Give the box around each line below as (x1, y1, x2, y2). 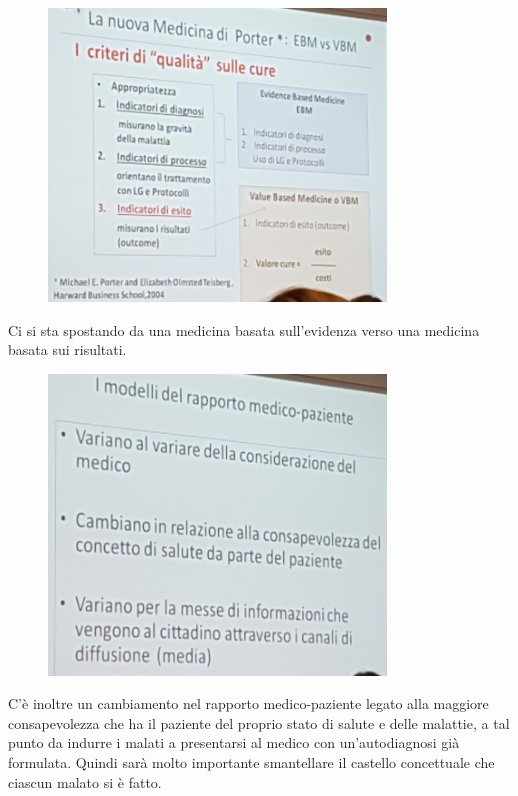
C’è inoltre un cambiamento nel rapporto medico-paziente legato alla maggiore (8, 693, 489, 714)
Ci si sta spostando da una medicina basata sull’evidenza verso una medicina (8, 319, 480, 340)
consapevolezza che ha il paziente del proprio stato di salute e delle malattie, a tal (8, 712, 510, 733)
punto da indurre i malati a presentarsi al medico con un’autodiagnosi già (8, 732, 460, 753)
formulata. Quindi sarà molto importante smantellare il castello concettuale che (8, 751, 495, 772)
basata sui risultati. (8, 339, 127, 360)
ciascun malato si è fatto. (8, 771, 162, 792)
